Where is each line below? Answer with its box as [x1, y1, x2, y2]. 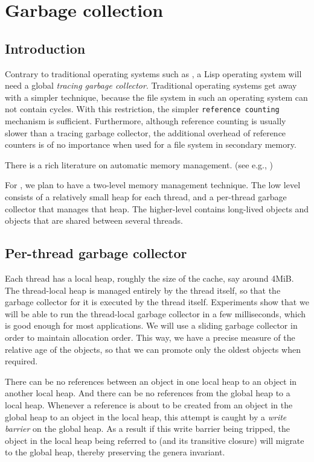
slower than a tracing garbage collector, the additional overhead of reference [5, 126, 286, 139]
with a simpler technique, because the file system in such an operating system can [5, 90, 308, 103]
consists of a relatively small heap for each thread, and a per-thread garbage [5, 190, 287, 203]
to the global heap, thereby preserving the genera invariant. [5, 446, 225, 458]
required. [5, 355, 38, 367]
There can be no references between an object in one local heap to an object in [5, 375, 297, 387]
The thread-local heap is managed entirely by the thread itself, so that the [5, 283, 281, 296]
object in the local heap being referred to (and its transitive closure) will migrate [5, 434, 304, 446]
